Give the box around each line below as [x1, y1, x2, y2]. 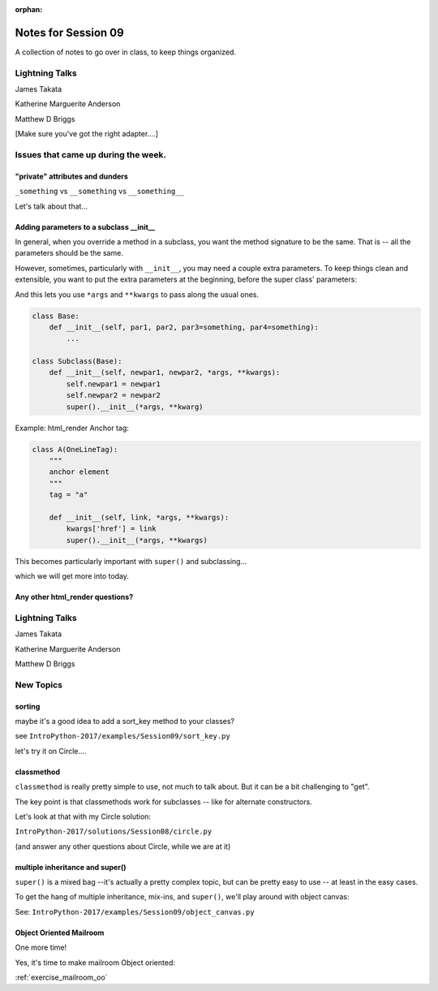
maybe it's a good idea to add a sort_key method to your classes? [15, 716, 235, 726]
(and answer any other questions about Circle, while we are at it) [15, 841, 231, 851]
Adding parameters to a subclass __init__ [15, 222, 156, 231]
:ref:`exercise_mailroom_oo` [15, 972, 108, 982]
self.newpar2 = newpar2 [66, 390, 161, 400]
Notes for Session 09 [15, 25, 125, 40]
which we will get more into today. [15, 571, 130, 581]
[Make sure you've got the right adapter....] [15, 129, 158, 139]
